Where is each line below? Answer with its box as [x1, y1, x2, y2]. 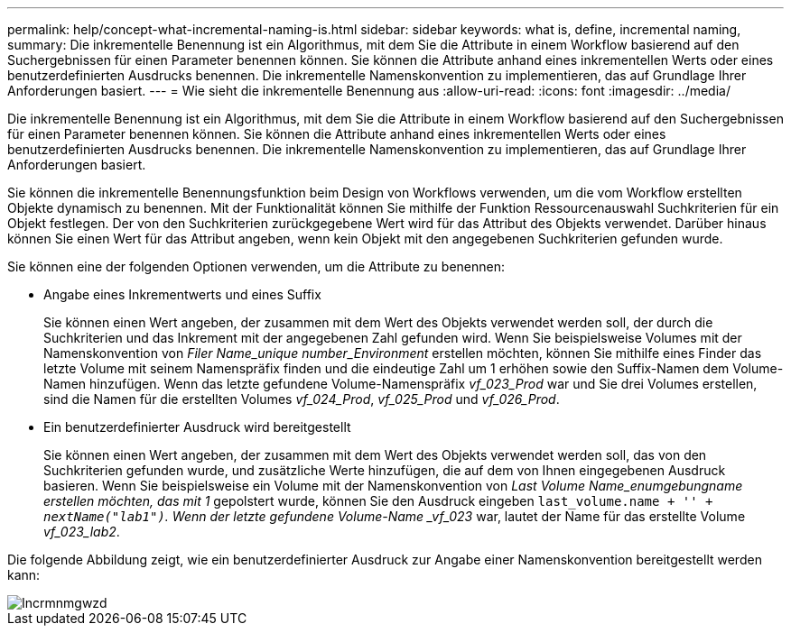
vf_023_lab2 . [43, 524, 120, 539]
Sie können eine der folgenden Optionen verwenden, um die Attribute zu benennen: [7, 259, 505, 274]
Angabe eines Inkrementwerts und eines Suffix [43, 287, 321, 302]
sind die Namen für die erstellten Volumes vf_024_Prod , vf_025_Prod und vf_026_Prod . [43, 391, 560, 407]
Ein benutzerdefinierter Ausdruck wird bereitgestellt [43, 419, 351, 435]
